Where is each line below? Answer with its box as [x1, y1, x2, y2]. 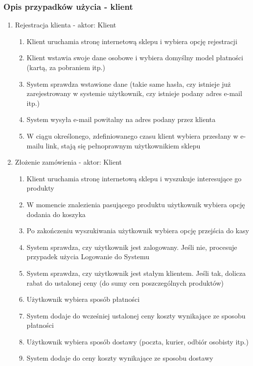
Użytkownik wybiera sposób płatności [26, 294, 140, 304]
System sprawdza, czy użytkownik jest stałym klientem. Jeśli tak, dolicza [26, 268, 246, 278]
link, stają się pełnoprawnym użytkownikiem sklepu [46, 140, 201, 150]
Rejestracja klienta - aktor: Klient [15, 20, 116, 30]
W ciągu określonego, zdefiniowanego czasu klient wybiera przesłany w [26, 130, 238, 141]
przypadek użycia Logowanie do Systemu [26, 251, 149, 262]
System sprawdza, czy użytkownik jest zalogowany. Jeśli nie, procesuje [26, 242, 237, 252]
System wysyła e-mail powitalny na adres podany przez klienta [26, 114, 216, 124]
